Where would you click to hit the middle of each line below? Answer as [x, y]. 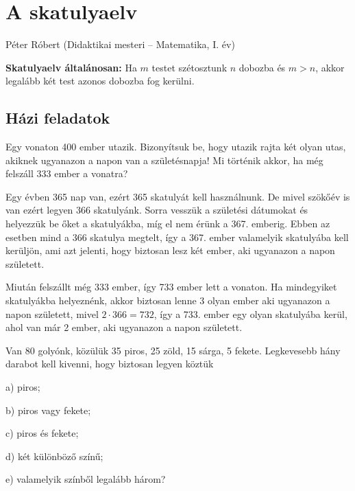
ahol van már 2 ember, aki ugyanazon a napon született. [124, 327]
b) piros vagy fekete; [48, 410]
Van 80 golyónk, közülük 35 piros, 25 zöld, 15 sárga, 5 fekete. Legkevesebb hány [173, 350]
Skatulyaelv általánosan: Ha [71, 67]
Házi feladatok [58, 118]
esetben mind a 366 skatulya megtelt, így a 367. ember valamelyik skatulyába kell [177, 237]
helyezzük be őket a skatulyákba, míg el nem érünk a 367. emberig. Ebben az [168, 224]
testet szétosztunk [189, 67]
